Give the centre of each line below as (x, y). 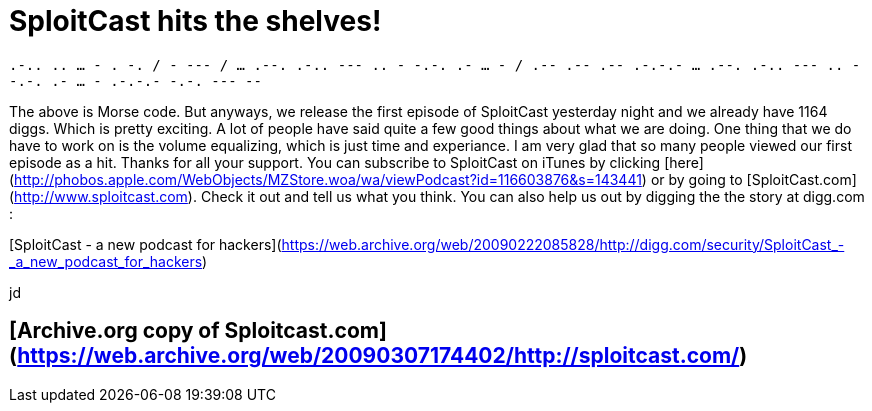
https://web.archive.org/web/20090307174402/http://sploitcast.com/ (378, 356)
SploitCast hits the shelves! (195, 21)
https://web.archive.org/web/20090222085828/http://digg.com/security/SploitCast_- (563, 244)
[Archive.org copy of (114, 331)
